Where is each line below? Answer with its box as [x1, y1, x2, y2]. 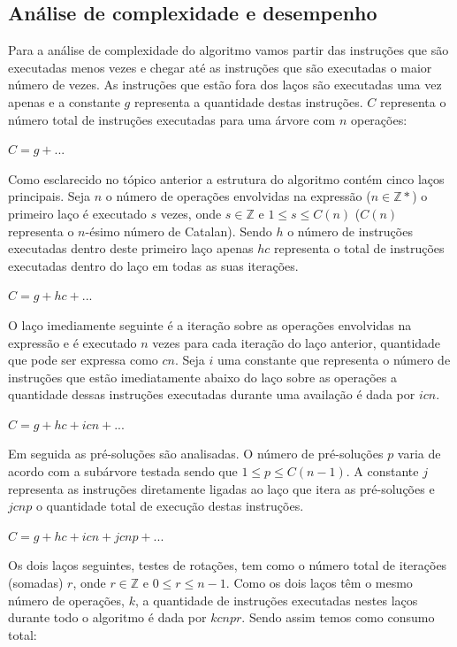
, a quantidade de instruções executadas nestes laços [134, 590, 418, 609]
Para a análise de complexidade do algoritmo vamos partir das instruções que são [8, 41, 449, 59]
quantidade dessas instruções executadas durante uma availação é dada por [8, 385, 415, 404]
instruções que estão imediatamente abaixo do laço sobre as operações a [8, 367, 397, 386]
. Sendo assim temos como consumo [241, 608, 435, 627]
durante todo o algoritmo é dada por [8, 608, 207, 627]
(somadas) [8, 574, 64, 592]
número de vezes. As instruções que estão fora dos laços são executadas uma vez [8, 75, 442, 94]
